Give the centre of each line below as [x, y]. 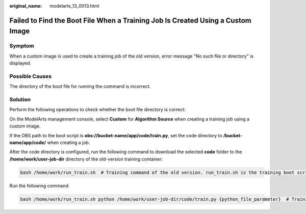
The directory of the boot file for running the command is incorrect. [80, 86]
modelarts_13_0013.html [74, 6]
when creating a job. [68, 142]
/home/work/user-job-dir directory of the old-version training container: [86, 159]
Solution [20, 100]
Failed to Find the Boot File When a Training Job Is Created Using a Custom [131, 20]
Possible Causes [31, 76]
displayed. [20, 63]
